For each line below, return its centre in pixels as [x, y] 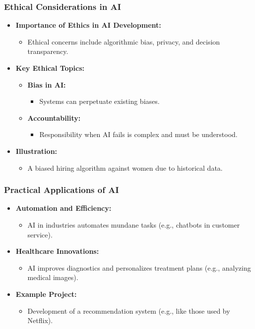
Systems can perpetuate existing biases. [99, 101]
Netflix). [40, 320]
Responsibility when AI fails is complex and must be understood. [138, 134]
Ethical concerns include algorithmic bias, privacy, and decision [124, 41]
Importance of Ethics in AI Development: [88, 25]
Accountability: [54, 117]
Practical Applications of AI [62, 190]
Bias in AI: [47, 84]
